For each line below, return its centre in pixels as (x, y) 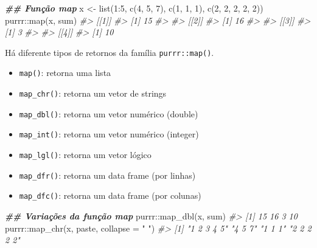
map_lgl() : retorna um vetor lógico (85, 155)
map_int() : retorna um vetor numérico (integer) (109, 134)
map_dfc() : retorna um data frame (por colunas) (110, 195)
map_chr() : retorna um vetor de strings (93, 93)
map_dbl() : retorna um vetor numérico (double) (109, 113)
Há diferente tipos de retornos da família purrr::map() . (110, 52)
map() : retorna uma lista (65, 73)
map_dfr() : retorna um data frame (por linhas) (107, 175)
